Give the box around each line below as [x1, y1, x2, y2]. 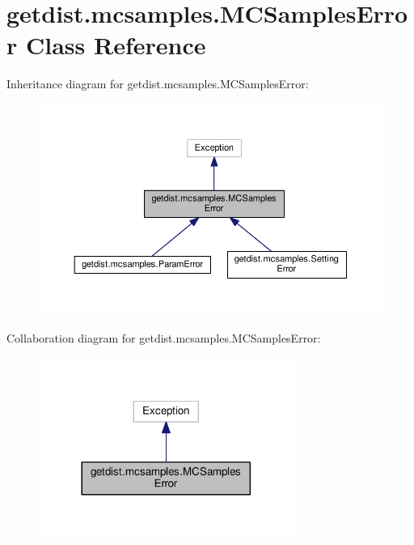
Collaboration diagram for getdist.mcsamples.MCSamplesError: [6, 329, 321, 346]
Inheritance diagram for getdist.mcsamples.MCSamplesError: [6, 75, 309, 92]
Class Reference [25, 28, 206, 62]
